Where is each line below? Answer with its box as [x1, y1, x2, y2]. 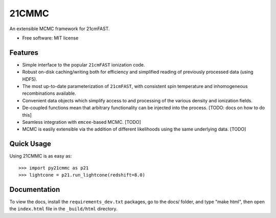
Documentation [9, 185, 60, 194]
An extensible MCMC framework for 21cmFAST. [9, 26, 110, 32]
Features [9, 48, 38, 57]
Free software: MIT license [22, 35, 79, 41]
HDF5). [22, 76, 38, 82]
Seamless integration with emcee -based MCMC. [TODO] [22, 119, 142, 125]
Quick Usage [9, 140, 51, 148]
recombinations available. [22, 90, 77, 97]
